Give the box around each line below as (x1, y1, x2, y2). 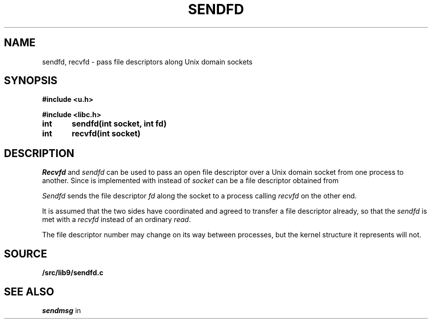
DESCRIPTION (4, 147, 74, 160)
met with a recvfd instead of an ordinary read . (42, 215, 191, 224)
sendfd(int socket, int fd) (72, 119, 167, 129)
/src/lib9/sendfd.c (42, 268, 104, 277)
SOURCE (4, 247, 47, 260)
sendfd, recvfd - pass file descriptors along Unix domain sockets (42, 57, 252, 66)
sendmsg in (42, 306, 81, 315)
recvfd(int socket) (72, 129, 141, 139)
